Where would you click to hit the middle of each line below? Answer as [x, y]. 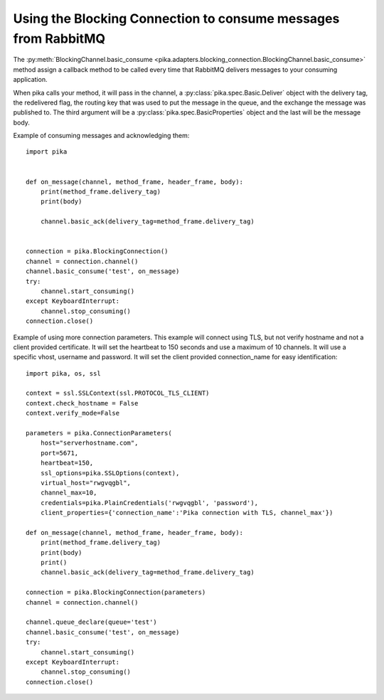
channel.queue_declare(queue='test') [92, 622]
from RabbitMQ [59, 38]
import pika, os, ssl [63, 373]
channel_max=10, [69, 493]
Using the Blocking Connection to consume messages [176, 18]
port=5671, [59, 453]
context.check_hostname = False [82, 403]
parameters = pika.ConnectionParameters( [99, 433]
